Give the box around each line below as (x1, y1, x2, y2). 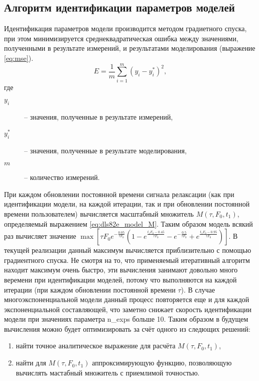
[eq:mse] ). (4, 52, 34, 63)
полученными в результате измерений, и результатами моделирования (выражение (4, 43, 255, 53)
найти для (16, 357, 46, 368)
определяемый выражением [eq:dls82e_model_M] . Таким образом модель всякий (4, 218, 253, 229)
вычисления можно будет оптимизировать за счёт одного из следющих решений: (4, 323, 250, 334)
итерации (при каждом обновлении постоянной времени (4, 284, 176, 295)
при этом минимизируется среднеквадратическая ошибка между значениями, (4, 33, 238, 43)
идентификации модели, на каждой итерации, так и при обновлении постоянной (4, 199, 250, 209)
